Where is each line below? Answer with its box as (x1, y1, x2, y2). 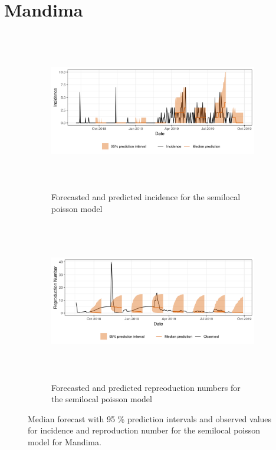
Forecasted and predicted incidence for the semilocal (51, 191, 241, 203)
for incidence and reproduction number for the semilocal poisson (28, 424, 261, 436)
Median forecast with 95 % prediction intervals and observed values (28, 412, 272, 425)
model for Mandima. (28, 436, 101, 448)
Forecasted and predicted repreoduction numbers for (51, 381, 241, 393)
